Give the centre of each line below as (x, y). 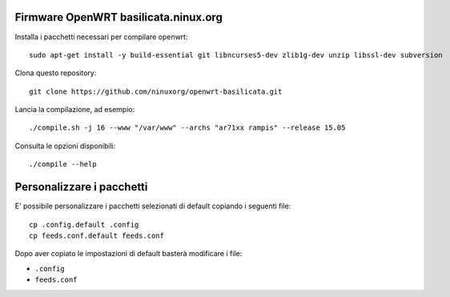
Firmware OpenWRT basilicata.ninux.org (119, 17)
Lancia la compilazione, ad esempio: (75, 110)
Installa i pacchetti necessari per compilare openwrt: (101, 37)
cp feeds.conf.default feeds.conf (96, 235)
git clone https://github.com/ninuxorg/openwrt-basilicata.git (156, 91)
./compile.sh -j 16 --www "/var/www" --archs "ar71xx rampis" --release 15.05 (187, 128)
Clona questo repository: (56, 73)
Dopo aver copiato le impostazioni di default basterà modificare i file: (129, 254)
